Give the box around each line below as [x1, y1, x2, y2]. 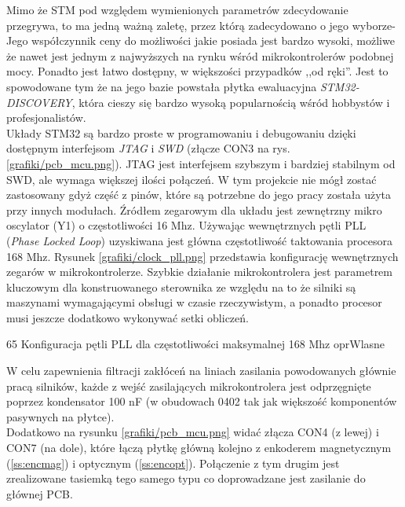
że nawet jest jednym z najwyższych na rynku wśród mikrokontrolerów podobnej [6, 47, 394, 64]
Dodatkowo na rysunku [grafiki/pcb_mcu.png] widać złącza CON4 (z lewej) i [6, 424, 379, 440]
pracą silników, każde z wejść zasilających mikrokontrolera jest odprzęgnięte [6, 377, 371, 394]
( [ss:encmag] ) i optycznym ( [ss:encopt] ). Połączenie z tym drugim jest [6, 454, 340, 471]
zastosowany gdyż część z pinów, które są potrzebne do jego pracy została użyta [6, 186, 392, 203]
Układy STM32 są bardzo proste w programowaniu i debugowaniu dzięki [6, 124, 356, 141]
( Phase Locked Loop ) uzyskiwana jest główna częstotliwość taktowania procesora [6, 232, 392, 248]
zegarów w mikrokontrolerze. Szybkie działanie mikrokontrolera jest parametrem [6, 263, 392, 280]
